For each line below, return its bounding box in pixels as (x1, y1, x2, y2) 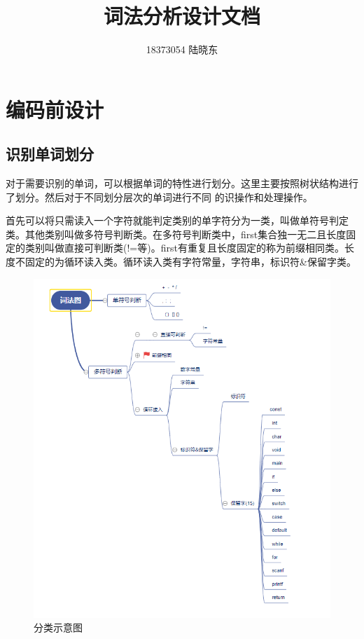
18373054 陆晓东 (146, 42, 218, 57)
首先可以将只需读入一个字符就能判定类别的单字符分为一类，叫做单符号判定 (6, 213, 349, 228)
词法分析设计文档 (103, 1, 260, 30)
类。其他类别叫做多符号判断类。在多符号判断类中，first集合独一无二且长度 (6, 226, 346, 241)
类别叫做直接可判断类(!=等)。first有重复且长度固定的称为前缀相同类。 (24, 240, 344, 255)
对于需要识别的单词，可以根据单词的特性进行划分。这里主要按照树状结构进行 (6, 176, 358, 191)
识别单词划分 (6, 143, 94, 165)
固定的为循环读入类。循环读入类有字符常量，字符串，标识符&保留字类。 (24, 254, 356, 269)
